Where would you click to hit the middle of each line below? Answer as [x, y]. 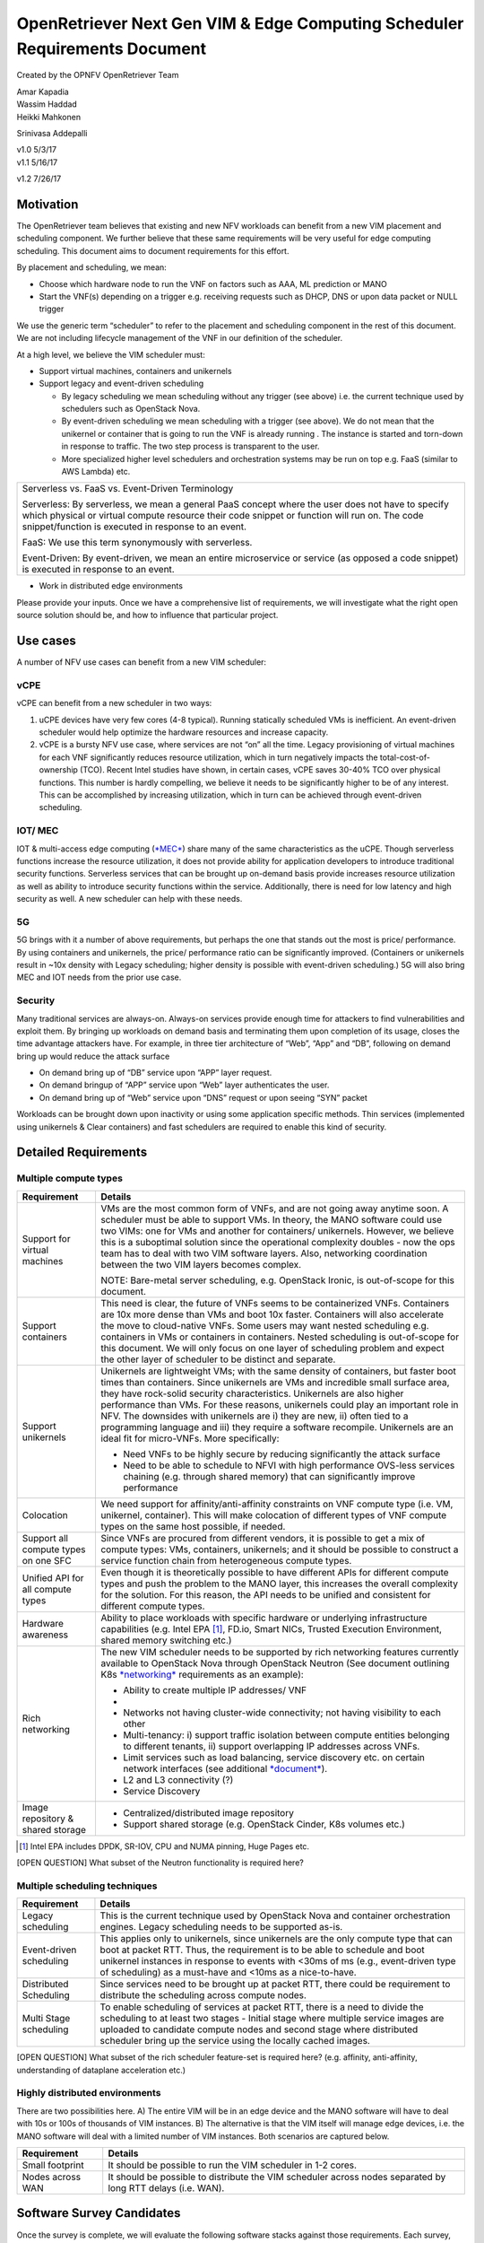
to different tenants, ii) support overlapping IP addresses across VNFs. [271, 1746]
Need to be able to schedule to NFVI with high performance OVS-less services [289, 1465]
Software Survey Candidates [99, 2213]
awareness [45, 1635]
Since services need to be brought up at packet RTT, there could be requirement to [275, 1985]
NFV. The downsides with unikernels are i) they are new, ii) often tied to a [254, 1416]
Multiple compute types [69, 1178]
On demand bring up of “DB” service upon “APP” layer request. [156, 1073]
